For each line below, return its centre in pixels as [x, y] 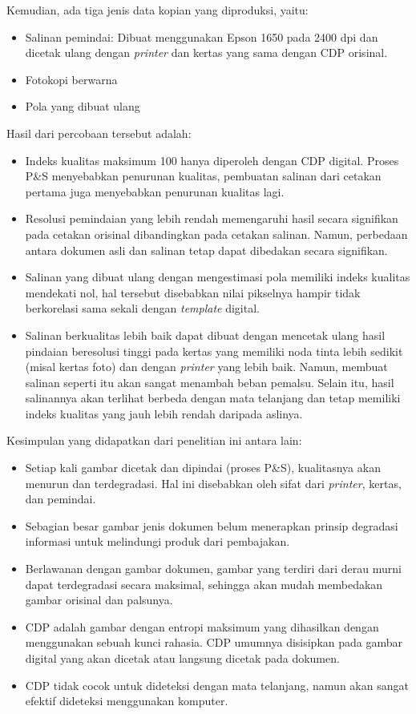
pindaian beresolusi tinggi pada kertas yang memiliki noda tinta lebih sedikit [214, 351]
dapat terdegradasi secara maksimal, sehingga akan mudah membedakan [204, 584]
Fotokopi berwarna [71, 79]
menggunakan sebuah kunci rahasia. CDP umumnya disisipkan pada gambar [214, 642]
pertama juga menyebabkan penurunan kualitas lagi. [155, 191]
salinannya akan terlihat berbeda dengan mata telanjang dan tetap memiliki [213, 398]
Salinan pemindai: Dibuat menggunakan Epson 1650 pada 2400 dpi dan [202, 36]
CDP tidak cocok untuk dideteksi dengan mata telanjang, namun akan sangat [217, 685]
